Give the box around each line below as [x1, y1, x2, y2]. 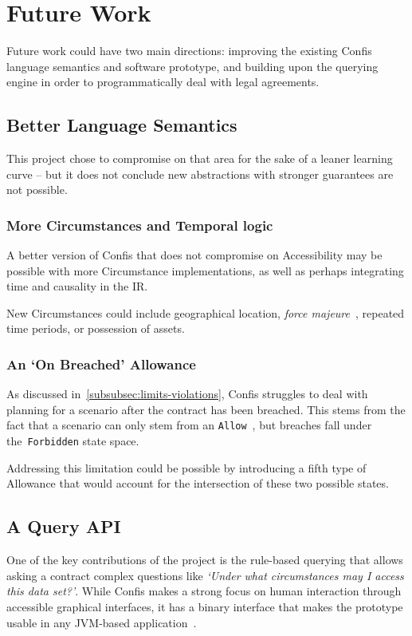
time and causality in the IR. [6, 278, 148, 294]
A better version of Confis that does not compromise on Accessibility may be [6, 247, 383, 263]
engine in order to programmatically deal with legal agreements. [6, 73, 320, 90]
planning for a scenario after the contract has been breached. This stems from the [6, 401, 406, 417]
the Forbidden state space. [6, 433, 139, 449]
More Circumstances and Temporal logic [6, 215, 273, 235]
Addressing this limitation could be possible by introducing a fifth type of [6, 459, 367, 476]
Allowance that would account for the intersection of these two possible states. [6, 475, 389, 492]
